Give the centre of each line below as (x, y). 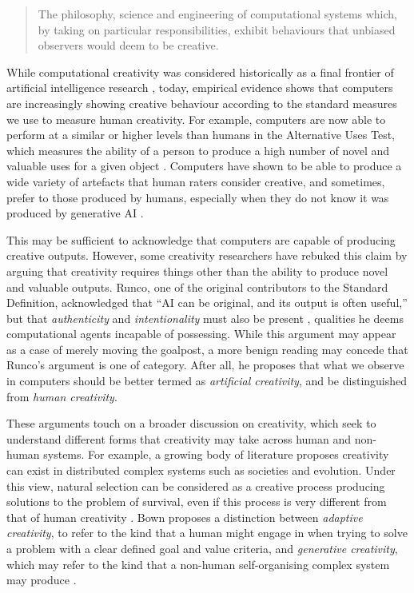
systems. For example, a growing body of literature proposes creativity (216, 454)
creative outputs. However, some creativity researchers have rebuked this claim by (207, 255)
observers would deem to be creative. (128, 45)
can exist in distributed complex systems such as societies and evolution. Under (201, 470)
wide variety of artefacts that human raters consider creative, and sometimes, (196, 181)
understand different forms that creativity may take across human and (179, 438)
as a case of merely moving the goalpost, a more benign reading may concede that (207, 349)
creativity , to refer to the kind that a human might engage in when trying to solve (207, 533)
